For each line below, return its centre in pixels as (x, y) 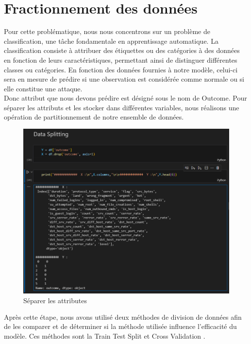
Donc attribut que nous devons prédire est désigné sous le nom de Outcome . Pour (125, 98)
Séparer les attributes (55, 301)
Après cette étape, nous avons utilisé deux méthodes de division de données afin (123, 317)
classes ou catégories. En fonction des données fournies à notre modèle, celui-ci (121, 69)
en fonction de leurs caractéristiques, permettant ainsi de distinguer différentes (121, 60)
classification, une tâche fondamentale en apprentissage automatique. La (111, 41)
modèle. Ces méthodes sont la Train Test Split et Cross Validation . (105, 335)
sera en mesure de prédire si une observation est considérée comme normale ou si (124, 79)
